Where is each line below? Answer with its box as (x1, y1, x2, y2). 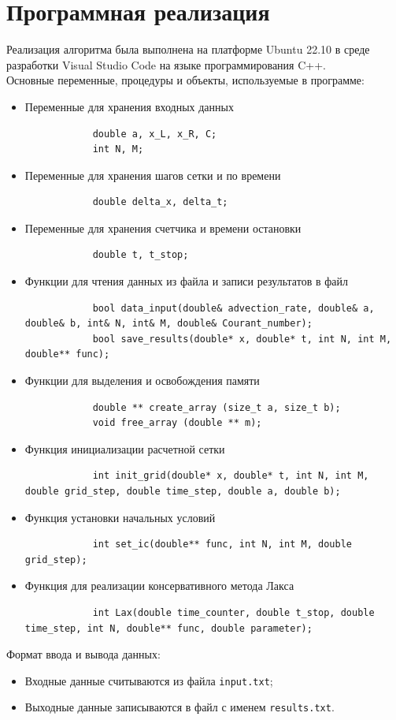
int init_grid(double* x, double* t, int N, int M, (92, 470, 369, 482)
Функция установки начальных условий (24, 509, 216, 525)
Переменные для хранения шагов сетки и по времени (24, 166, 281, 183)
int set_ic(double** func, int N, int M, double (92, 539, 353, 550)
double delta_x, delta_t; (92, 196, 228, 208)
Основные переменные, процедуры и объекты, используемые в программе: (6, 72, 365, 88)
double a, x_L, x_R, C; (92, 128, 217, 140)
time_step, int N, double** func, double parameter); (24, 622, 313, 634)
